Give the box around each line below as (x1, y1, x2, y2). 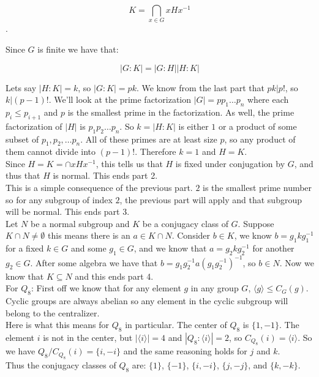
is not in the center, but (43, 330, 133, 343)
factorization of (6, 119, 62, 132)
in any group (190, 282, 239, 294)
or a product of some (218, 119, 297, 132)
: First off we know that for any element (31, 282, 181, 294)
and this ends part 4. (75, 269, 154, 282)
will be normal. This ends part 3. (6, 205, 130, 218)
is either (178, 119, 209, 132)
